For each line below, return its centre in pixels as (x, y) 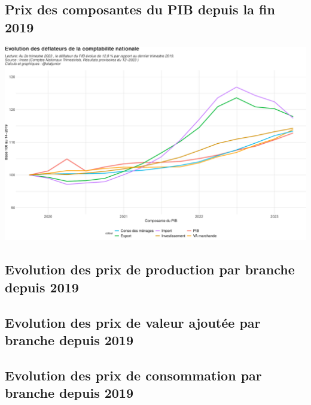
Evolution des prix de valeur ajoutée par (133, 322)
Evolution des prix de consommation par (133, 375)
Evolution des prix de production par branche (150, 269)
